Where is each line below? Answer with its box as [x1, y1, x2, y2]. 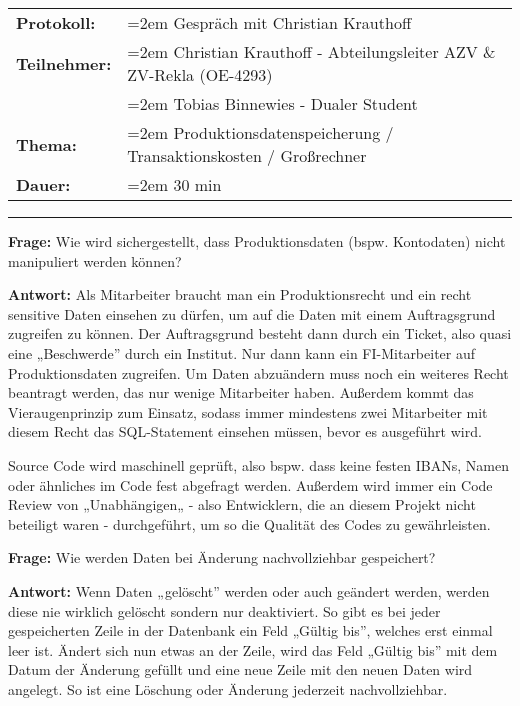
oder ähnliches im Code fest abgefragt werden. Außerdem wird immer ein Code [8, 474, 493, 495]
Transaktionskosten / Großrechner [127, 144, 367, 167]
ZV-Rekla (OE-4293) [127, 63, 273, 86]
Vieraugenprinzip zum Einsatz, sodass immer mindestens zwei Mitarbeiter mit [8, 401, 488, 422]
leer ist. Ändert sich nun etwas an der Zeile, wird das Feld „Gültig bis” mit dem [8, 639, 498, 660]
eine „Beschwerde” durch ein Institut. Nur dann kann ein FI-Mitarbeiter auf [8, 342, 476, 363]
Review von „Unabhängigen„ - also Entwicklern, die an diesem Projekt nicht [8, 494, 476, 515]
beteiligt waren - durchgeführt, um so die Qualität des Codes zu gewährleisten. [8, 513, 491, 534]
